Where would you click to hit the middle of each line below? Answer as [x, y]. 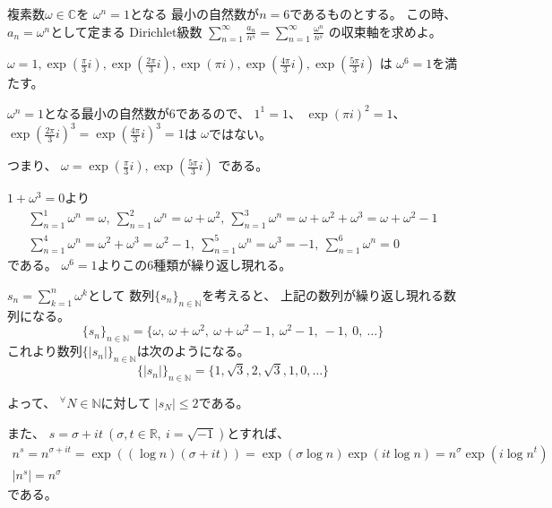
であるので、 [212, 112]
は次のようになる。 [193, 351]
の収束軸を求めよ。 [385, 31]
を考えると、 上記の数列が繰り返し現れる [323, 294]
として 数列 [121, 294]
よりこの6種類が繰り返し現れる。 [194, 265]
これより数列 [45, 351]
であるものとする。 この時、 [373, 13]
